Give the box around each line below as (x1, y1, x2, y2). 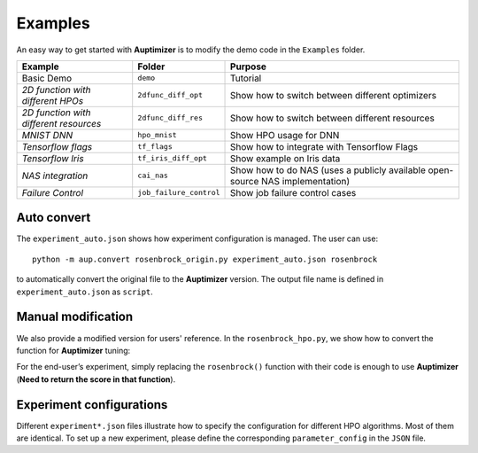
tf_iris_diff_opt (137, 153, 208, 163)
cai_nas (137, 171, 168, 181)
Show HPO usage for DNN (230, 129, 340, 141)
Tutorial (230, 72, 262, 84)
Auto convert (16, 210, 91, 225)
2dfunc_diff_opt (137, 90, 204, 100)
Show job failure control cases (230, 186, 357, 199)
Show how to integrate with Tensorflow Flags (230, 140, 419, 152)
